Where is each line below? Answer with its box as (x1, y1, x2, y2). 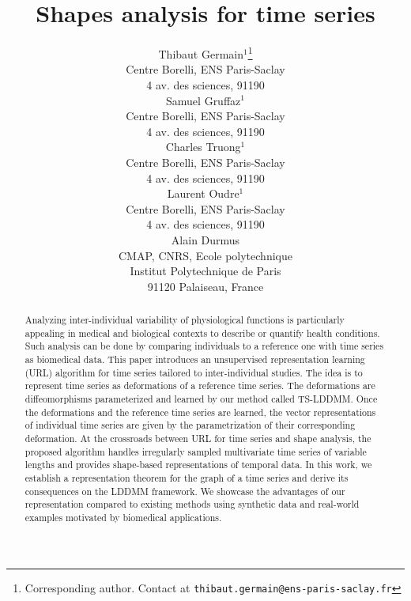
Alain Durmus (171, 231, 240, 248)
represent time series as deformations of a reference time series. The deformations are (25, 379, 375, 392)
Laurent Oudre (167, 185, 239, 202)
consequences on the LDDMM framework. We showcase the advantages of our (25, 484, 345, 497)
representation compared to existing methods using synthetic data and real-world (25, 497, 360, 511)
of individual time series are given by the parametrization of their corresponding (25, 418, 356, 432)
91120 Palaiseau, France (147, 278, 264, 294)
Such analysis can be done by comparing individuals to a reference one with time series (25, 339, 384, 353)
